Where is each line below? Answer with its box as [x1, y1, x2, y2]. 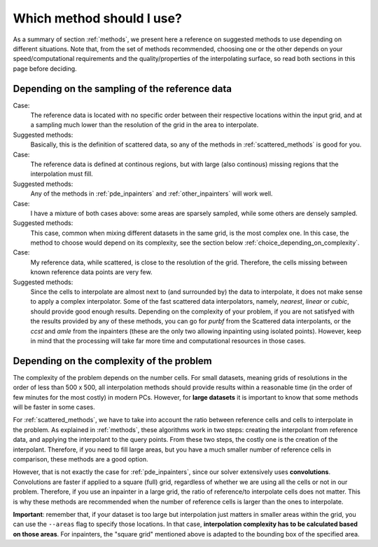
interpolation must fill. [30, 170, 94, 178]
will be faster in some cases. [13, 403, 95, 412]
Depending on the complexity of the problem [13, 355, 213, 367]
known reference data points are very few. [30, 268, 153, 276]
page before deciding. [13, 64, 77, 73]
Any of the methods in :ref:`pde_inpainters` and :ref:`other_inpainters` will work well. [30, 189, 273, 198]
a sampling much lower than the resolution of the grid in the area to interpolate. [30, 121, 259, 129]
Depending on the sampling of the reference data [13, 83, 232, 95]
